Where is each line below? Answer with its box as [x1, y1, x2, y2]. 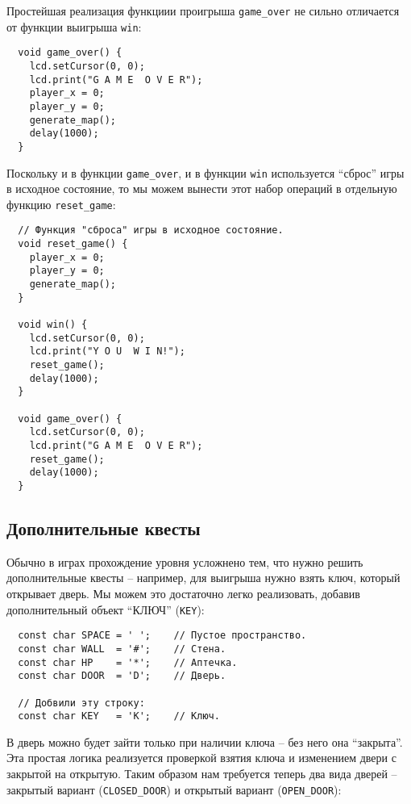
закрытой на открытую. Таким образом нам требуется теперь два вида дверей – [6, 765, 397, 782]
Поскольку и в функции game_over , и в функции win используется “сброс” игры [6, 164, 405, 181]
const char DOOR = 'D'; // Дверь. [18, 670, 226, 682]
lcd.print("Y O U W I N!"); [29, 345, 185, 358]
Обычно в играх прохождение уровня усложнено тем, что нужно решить [6, 553, 363, 570]
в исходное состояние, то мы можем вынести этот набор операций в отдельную [6, 180, 397, 197]
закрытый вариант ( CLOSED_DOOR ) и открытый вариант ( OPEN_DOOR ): [6, 781, 342, 798]
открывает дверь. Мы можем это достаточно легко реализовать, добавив [6, 584, 360, 601]
